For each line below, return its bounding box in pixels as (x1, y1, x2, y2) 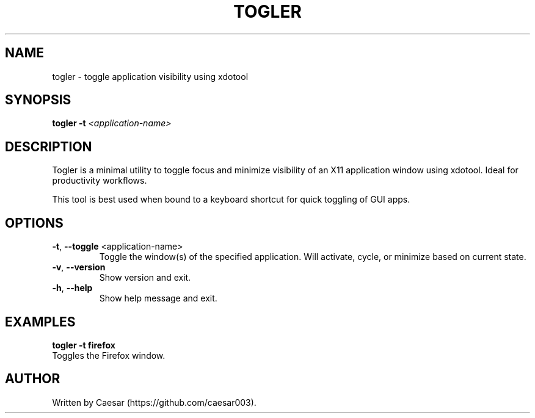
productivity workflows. (52, 175, 147, 186)
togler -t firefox (52, 339, 115, 350)
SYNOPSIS (5, 92, 71, 108)
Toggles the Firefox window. (52, 350, 166, 361)
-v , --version (52, 262, 106, 273)
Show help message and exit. (99, 293, 217, 304)
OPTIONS (5, 215, 64, 231)
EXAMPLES (5, 314, 76, 330)
